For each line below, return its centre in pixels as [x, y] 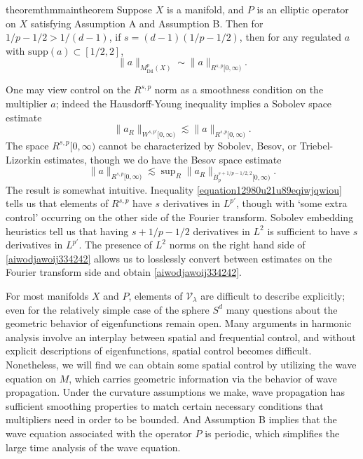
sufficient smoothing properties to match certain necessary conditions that [165, 405]
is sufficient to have [309, 231]
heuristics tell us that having [67, 231]
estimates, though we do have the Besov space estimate [163, 159]
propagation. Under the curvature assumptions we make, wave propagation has [175, 392]
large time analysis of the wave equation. [93, 447]
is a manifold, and [205, 9]
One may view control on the [68, 89]
